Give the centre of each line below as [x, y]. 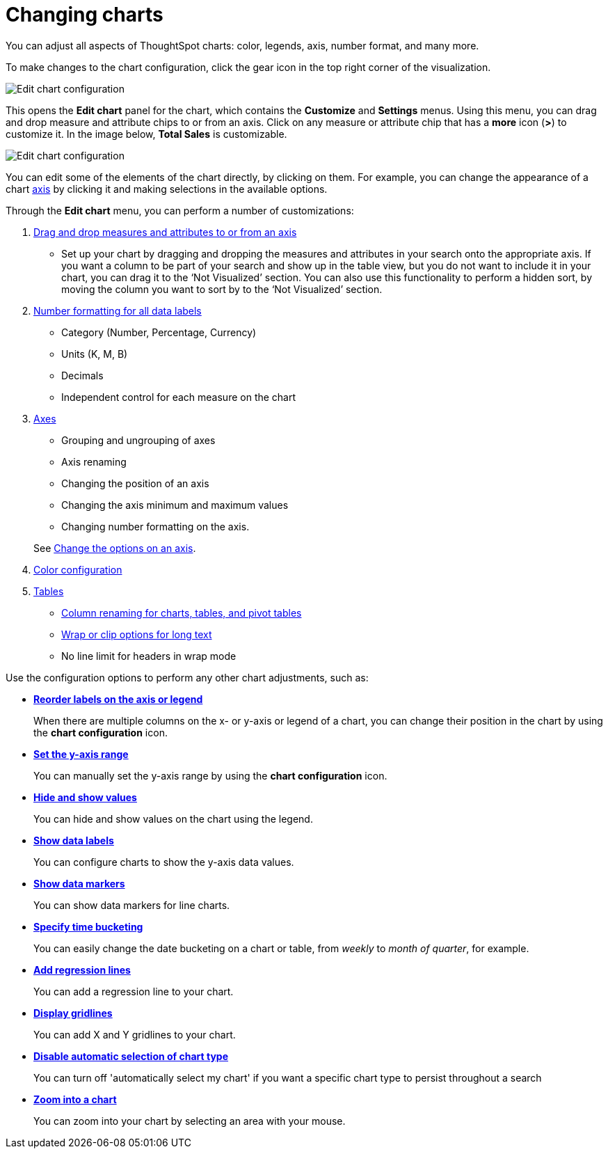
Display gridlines [73, 1013]
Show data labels [74, 840]
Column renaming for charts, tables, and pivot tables [182, 612]
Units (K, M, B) [95, 354]
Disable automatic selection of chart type [131, 1056]
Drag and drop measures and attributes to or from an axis [165, 232]
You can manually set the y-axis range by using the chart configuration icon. [210, 775]
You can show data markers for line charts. [132, 905]
